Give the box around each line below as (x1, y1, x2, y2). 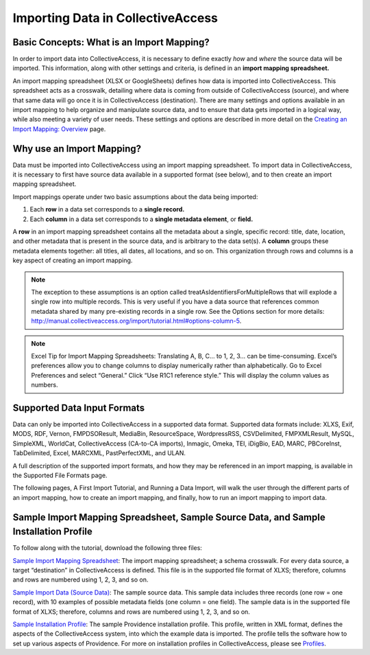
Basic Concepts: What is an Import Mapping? (12, 36, 210, 48)
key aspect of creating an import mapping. (12, 256, 133, 264)
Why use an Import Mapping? (12, 143, 142, 154)
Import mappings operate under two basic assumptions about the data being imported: (12, 192, 258, 200)
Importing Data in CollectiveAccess (12, 10, 219, 25)
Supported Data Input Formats (12, 402, 145, 413)
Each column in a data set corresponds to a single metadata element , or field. (29, 215, 254, 223)
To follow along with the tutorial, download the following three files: (12, 544, 202, 552)
